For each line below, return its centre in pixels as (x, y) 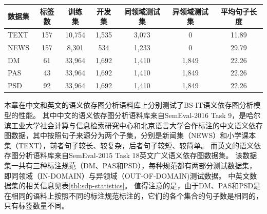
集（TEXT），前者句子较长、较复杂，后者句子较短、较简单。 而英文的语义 (129, 145)
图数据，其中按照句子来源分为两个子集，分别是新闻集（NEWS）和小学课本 (130, 135)
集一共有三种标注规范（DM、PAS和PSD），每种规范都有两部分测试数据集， (130, 165)
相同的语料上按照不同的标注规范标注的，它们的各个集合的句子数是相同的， (137, 195)
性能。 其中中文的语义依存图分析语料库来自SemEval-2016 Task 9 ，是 (132, 115)
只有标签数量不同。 (36, 206)
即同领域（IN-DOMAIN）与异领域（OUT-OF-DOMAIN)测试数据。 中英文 (127, 175)
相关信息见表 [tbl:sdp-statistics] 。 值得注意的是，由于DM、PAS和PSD (139, 186)
